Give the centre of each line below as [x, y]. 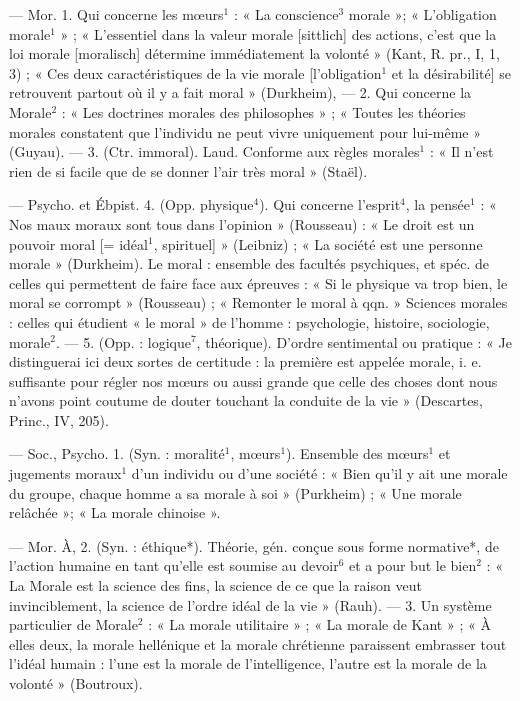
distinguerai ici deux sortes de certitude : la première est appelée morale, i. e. [245, 361]
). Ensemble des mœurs [357, 453]
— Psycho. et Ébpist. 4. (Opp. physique [131, 204]
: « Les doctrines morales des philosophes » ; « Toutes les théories [263, 111]
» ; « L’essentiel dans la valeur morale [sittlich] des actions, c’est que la [278, 33]
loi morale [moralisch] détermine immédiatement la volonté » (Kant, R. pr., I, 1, [254, 53]
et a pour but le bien [413, 565]
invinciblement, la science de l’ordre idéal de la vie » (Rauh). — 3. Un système [250, 604]
